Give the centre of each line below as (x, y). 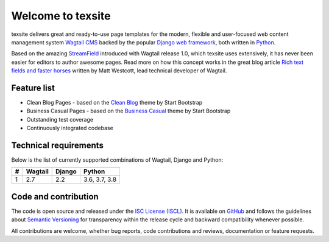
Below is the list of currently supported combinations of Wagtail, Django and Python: (117, 160)
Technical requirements (57, 145)
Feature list (33, 88)
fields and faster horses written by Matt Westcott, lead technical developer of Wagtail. (119, 71)
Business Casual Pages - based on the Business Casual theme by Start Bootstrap (129, 111)
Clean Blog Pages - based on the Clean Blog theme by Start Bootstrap (115, 103)
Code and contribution (55, 197)
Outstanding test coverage (60, 119)
